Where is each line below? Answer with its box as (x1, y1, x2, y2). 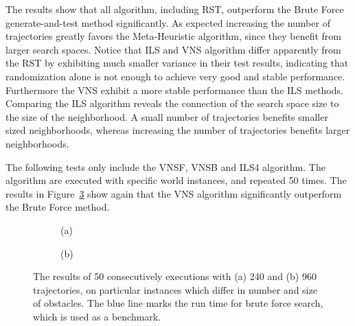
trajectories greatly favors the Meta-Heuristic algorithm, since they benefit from (5, 29, 342, 43)
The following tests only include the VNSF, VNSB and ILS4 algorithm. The (5, 159, 325, 174)
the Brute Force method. (5, 200, 110, 214)
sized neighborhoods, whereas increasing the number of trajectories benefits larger (5, 123, 350, 137)
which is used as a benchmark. (33, 309, 161, 323)
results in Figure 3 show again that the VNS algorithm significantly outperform (5, 186, 342, 200)
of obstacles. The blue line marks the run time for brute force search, (33, 296, 323, 310)
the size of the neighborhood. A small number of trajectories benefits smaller (5, 109, 328, 124)
